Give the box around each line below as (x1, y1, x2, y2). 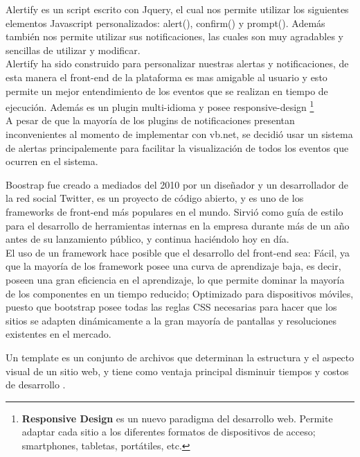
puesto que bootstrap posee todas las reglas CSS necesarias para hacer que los (6, 300, 337, 314)
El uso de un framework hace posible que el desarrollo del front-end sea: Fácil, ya (6, 245, 350, 259)
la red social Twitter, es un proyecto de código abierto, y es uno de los (6, 191, 304, 205)
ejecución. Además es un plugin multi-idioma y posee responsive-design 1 (6, 98, 314, 114)
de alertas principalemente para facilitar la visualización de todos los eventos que (6, 140, 349, 155)
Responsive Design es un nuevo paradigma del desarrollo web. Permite (21, 411, 333, 425)
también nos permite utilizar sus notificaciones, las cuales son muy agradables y (6, 29, 343, 44)
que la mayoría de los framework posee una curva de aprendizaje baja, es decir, (6, 259, 341, 273)
